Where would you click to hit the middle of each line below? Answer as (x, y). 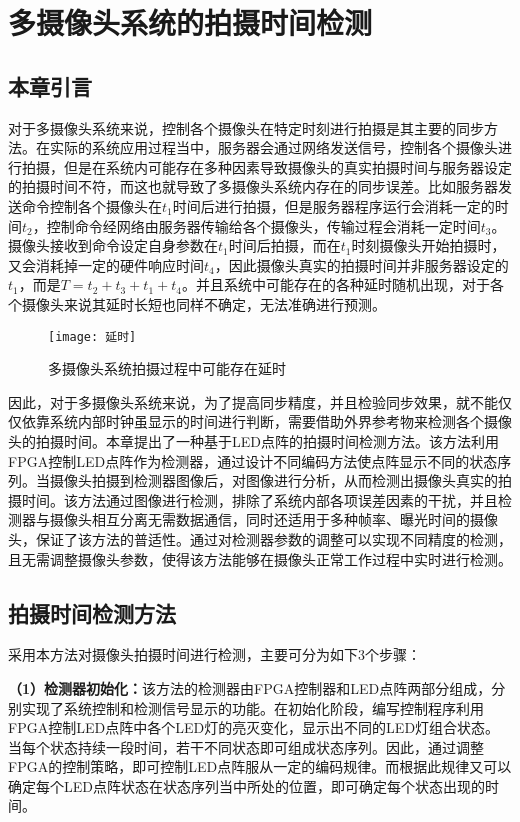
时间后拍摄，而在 (284, 245)
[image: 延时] (92, 336)
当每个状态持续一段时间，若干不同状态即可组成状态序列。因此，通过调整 (246, 746)
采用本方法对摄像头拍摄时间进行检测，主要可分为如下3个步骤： (214, 654)
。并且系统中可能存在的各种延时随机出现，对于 (335, 284)
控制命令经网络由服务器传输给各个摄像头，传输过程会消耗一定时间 (263, 225)
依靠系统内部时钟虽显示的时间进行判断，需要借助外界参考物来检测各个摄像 (266, 421)
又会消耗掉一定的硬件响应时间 (106, 264)
